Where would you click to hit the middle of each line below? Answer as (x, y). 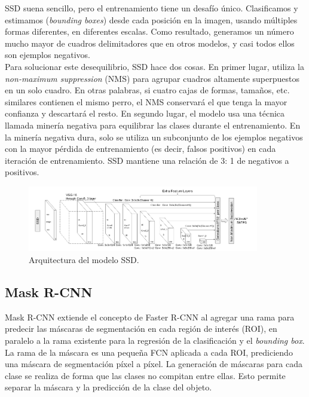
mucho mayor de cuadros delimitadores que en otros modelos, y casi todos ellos (150, 43)
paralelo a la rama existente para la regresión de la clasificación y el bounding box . (155, 340)
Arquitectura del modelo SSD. (84, 259)
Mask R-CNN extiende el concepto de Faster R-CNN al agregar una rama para (150, 317)
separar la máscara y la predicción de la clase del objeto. (108, 387)
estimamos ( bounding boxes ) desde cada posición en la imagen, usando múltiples (151, 19)
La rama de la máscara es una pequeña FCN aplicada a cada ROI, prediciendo (149, 352)
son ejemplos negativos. (48, 55)
